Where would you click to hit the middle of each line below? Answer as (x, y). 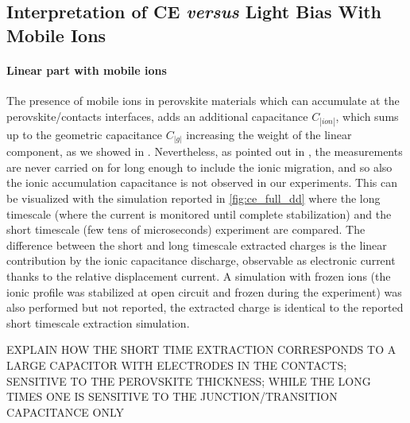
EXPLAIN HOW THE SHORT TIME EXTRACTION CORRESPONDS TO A (201, 349)
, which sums (367, 116)
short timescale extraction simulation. (98, 322)
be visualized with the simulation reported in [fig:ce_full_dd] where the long (193, 198)
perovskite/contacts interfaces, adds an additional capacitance (157, 116)
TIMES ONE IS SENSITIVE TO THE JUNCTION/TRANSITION (172, 396)
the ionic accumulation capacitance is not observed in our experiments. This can (202, 182)
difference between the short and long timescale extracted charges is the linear (197, 244)
